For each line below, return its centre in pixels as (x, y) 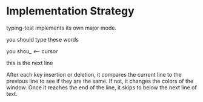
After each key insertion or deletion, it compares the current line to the (94, 74)
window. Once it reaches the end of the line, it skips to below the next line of (101, 87)
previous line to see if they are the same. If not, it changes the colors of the (100, 81)
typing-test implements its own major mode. (62, 28)
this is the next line (30, 63)
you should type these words (42, 39)
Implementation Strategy (70, 11)
